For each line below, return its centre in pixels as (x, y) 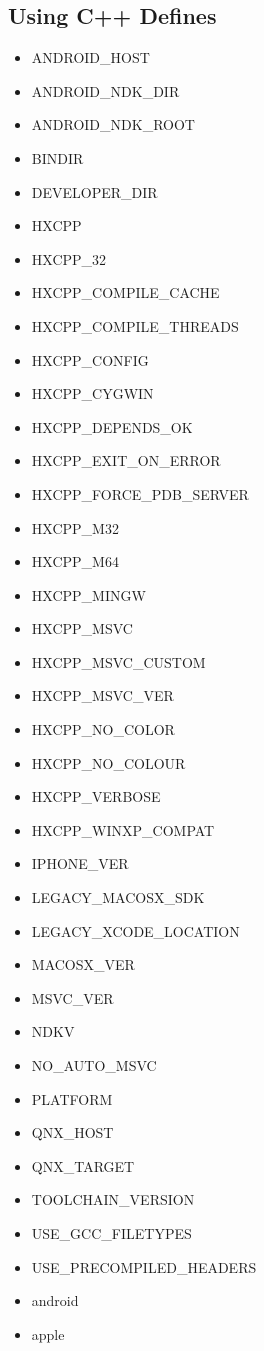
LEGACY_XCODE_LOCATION (135, 930)
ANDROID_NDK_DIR (105, 90)
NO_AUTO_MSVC (94, 1065)
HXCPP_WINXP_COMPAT (123, 829)
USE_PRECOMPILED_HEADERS (144, 1266)
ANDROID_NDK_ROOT (113, 124)
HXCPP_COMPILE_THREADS (135, 325)
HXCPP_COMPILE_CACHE (125, 292)
